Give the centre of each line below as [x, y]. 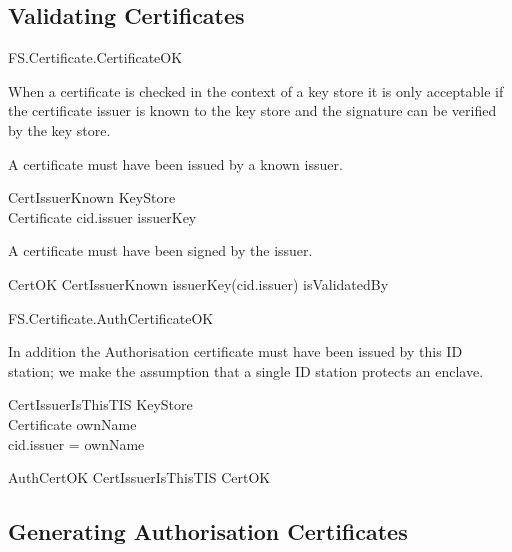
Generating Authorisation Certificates [208, 531]
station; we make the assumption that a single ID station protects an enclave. [246, 370]
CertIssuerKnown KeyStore [92, 197]
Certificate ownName [72, 423]
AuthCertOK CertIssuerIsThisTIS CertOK [139, 477]
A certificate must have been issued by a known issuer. [175, 163]
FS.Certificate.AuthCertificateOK [111, 317]
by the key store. [59, 129]
